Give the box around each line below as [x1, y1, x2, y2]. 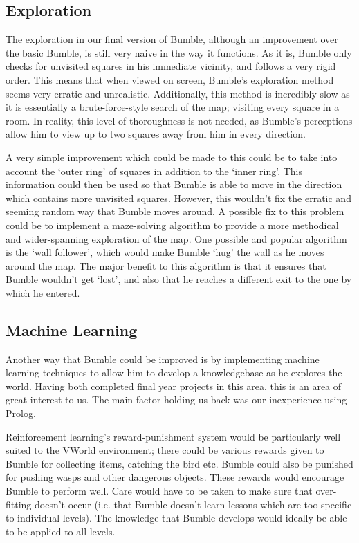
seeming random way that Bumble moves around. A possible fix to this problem [6, 204, 344, 219]
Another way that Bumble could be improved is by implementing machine [6, 351, 320, 366]
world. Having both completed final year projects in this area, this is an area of [6, 378, 342, 393]
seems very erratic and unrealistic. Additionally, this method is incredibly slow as [6, 86, 350, 100]
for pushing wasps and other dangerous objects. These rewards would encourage [6, 470, 344, 484]
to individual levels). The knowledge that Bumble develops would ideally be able [6, 510, 347, 525]
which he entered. [6, 285, 80, 300]
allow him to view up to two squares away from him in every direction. [6, 127, 306, 141]
